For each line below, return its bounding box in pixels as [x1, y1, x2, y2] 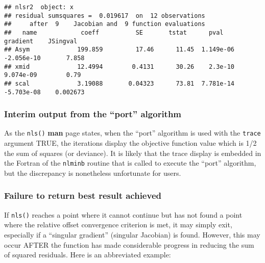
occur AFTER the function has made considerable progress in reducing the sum [4, 239, 254, 250]
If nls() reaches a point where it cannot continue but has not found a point [4, 209, 243, 220]
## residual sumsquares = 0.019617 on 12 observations [4, 12, 205, 19]
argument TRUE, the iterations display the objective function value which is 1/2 [4, 138, 257, 148]
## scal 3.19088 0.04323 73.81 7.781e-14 [4, 80, 235, 87]
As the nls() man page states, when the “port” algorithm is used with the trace [4, 127, 261, 138]
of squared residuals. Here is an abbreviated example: [4, 249, 171, 260]
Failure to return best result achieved [4, 189, 161, 202]
